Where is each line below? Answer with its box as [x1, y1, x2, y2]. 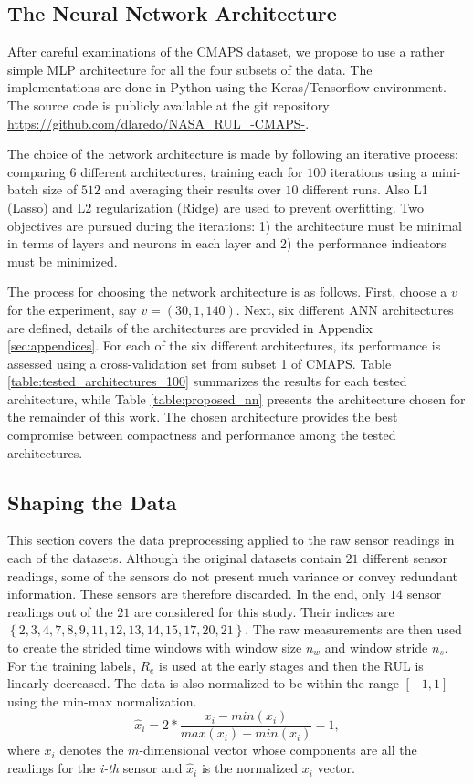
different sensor [363, 549, 448, 568]
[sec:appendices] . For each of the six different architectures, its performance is [7, 336, 441, 355]
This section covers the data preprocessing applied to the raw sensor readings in [7, 530, 455, 549]
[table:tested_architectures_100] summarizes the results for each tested [7, 371, 407, 391]
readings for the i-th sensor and [7, 758, 183, 778]
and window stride [324, 638, 428, 657]
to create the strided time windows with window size [7, 638, 302, 657]
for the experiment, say [7, 299, 137, 319]
